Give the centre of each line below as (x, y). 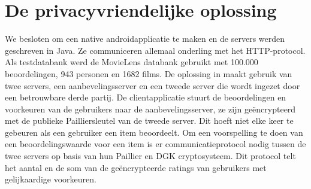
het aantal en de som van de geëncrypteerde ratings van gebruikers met (136, 167)
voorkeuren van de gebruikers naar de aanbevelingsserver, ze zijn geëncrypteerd (150, 109)
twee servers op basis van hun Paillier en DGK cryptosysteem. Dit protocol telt (150, 156)
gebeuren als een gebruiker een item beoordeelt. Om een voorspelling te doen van (154, 132)
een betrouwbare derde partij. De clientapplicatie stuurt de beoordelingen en (146, 97)
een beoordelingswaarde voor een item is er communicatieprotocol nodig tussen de (155, 144)
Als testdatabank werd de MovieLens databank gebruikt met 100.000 (132, 62)
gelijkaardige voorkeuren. (51, 179)
